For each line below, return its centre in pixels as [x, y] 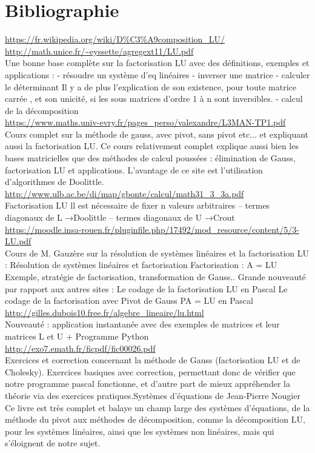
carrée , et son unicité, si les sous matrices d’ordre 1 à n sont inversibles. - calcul [154, 99]
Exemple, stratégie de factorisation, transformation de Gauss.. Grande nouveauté [155, 277]
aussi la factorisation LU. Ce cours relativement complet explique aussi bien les [152, 146]
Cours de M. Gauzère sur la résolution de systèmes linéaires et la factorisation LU [157, 253]
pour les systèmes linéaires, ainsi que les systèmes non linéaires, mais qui [140, 431]
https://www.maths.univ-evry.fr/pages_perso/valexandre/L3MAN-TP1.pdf [145, 122]
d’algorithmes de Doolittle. [55, 182]
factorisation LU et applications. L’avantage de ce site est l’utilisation [134, 169]
